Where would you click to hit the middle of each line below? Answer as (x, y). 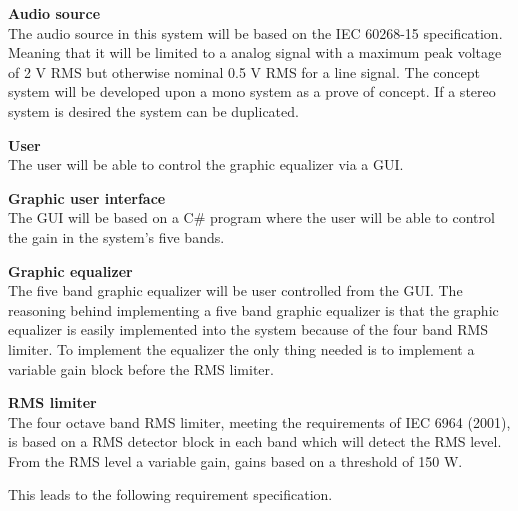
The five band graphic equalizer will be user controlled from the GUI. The (235, 290)
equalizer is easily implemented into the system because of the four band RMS (248, 329)
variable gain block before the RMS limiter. (141, 368)
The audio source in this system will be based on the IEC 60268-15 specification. (255, 32)
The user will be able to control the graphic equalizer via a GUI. (206, 164)
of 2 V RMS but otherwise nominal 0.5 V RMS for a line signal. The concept (244, 71)
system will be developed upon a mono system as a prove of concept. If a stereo (252, 91)
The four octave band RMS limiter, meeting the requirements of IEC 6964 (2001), (259, 421)
